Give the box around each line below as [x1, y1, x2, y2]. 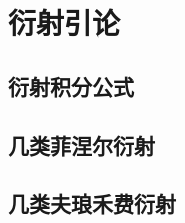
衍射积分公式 [8, 70, 134, 101]
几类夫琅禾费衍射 [8, 188, 176, 219]
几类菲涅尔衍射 [8, 129, 155, 160]
